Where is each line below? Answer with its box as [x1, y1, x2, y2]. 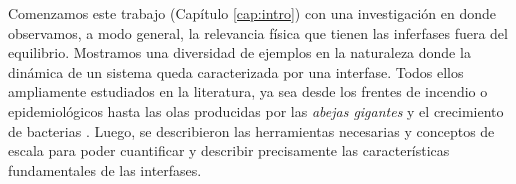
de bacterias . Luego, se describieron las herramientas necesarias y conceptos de [8, 120, 495, 141]
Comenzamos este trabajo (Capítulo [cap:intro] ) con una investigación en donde [8, 3, 496, 23]
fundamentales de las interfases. [8, 159, 202, 180]
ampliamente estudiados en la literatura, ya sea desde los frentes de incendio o [8, 81, 488, 102]
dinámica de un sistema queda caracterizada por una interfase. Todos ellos [8, 61, 464, 82]
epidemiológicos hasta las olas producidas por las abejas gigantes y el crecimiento [8, 100, 504, 121]
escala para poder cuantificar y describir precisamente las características [8, 140, 450, 161]
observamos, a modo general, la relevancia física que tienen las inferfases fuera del [8, 22, 508, 43]
